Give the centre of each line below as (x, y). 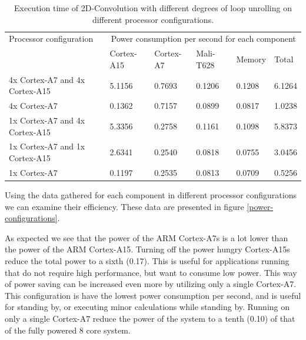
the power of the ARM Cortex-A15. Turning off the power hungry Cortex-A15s (147, 249)
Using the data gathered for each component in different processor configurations (151, 194)
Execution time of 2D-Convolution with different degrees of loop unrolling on (153, 8)
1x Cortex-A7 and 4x (47, 120)
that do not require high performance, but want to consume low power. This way (151, 272)
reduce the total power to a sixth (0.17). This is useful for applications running (147, 260)
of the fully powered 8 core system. (68, 330)
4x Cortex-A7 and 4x (47, 79)
